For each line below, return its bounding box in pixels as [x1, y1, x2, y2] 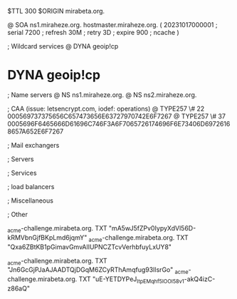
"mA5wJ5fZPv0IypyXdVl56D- [108, 223, 196, 232]
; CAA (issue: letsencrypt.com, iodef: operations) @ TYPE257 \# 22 [7, 104, 205, 113]
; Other [7, 210, 28, 218]
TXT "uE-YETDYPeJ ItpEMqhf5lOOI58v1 [78, 275, 185, 285]
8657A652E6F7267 [7, 127, 64, 136]
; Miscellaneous [7, 196, 53, 205]
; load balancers [7, 182, 55, 191]
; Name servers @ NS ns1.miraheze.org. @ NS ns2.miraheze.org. [7, 90, 197, 99]
